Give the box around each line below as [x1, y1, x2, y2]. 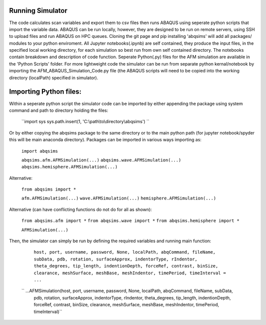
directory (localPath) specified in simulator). [9, 74, 99, 81]
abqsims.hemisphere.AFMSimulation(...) [21, 164, 118, 170]
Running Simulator [9, 6, 67, 15]
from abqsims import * [21, 187, 76, 192]
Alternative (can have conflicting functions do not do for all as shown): [9, 206, 152, 212]
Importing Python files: [9, 88, 82, 96]
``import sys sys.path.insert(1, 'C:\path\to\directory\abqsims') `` [21, 119, 150, 125]
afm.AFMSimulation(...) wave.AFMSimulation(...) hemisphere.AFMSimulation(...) [21, 195, 216, 201]
